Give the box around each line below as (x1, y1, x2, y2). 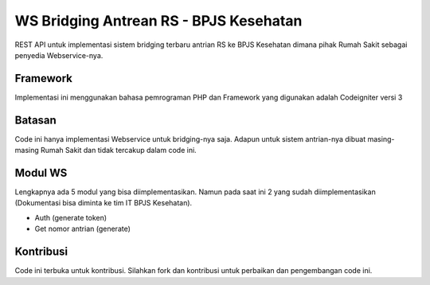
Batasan (14, 113, 57, 127)
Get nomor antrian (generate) (34, 224, 131, 234)
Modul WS (14, 166, 68, 179)
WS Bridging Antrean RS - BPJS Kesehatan (14, 12, 303, 29)
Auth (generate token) (34, 213, 107, 222)
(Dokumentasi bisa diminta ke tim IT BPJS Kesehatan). (14, 198, 193, 208)
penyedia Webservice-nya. (14, 50, 104, 60)
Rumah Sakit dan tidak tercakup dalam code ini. (40, 146, 197, 155)
